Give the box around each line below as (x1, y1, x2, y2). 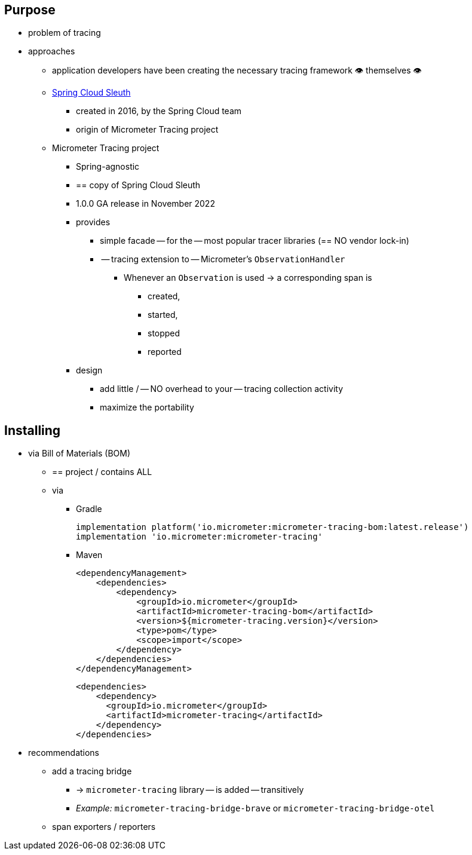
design (76, 365, 103, 376)
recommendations (28, 747, 100, 758)
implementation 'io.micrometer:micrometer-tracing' (76, 532, 323, 542)
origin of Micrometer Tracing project (76, 124, 219, 135)
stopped (148, 328, 180, 339)
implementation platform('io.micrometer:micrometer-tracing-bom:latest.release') (76, 522, 469, 532)
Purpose (4, 2, 56, 17)
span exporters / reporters (52, 822, 156, 832)
